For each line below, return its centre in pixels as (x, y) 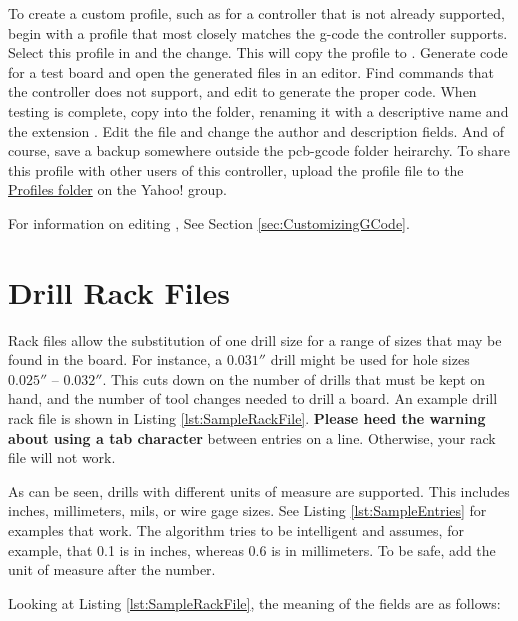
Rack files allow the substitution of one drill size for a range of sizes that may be (255, 339)
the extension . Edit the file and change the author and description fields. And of (256, 130)
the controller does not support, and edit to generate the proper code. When (242, 91)
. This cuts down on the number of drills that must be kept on (294, 378)
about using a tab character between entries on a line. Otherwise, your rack (252, 437)
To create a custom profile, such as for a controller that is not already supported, (256, 13)
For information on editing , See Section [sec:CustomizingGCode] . (209, 222)
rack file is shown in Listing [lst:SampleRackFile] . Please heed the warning (247, 418)
